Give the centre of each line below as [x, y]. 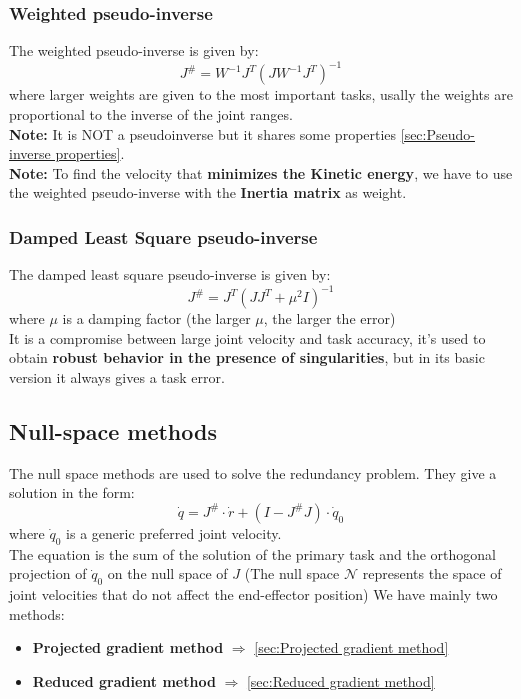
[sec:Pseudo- [437, 133]
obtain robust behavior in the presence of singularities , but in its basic [247, 357]
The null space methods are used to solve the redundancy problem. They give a [253, 472]
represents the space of [432, 573]
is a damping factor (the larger [156, 318]
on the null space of [167, 573]
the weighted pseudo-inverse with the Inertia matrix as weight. [208, 192]
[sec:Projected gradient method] [351, 647]
